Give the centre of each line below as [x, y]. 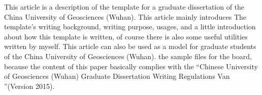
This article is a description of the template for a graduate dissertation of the [124, 7]
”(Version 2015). [29, 86]
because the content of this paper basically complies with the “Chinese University [131, 66]
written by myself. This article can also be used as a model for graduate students [130, 46]
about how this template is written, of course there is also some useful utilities [126, 36]
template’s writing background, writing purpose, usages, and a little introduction [130, 27]
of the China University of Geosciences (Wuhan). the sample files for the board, [128, 56]
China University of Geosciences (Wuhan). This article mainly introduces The [125, 16]
